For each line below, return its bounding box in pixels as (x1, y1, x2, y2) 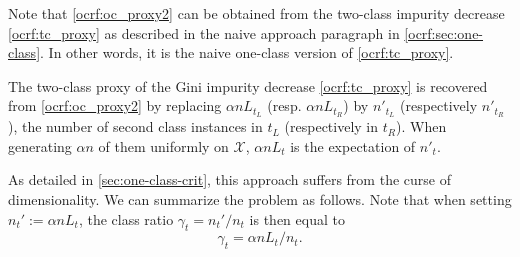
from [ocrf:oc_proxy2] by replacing (8, 95, 222, 116)
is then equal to (249, 208, 345, 229)
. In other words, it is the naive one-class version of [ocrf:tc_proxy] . (40, 42, 454, 63)
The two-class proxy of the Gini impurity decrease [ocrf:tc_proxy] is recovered (8, 75, 488, 96)
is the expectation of (290, 135, 416, 156)
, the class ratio (78, 208, 174, 229)
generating (8, 135, 72, 156)
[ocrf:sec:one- (404, 22, 484, 43)
